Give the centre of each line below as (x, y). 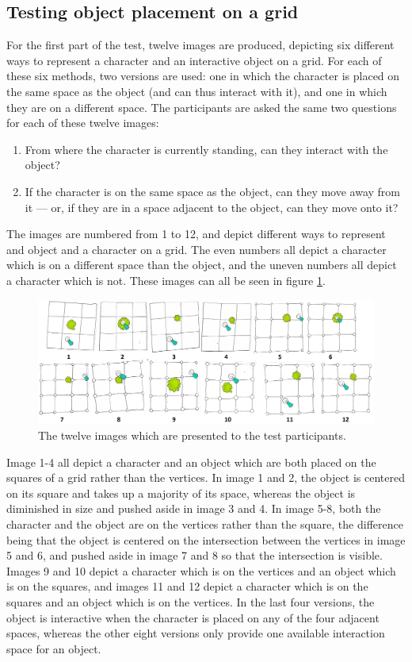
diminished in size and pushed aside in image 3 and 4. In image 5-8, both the (194, 508)
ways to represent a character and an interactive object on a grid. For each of (194, 60)
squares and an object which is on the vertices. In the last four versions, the (191, 601)
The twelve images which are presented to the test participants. (192, 435)
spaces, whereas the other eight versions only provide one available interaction (196, 633)
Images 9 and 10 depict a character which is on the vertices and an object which (201, 570)
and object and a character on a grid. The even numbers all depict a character (196, 249)
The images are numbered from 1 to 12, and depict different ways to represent (196, 234)
